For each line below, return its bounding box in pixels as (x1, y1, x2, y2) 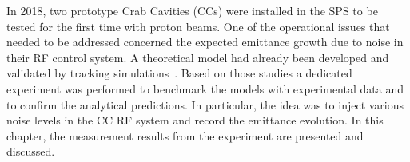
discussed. (6, 143, 55, 160)
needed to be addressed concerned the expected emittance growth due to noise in (6, 34, 404, 50)
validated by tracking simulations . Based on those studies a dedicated (6, 65, 352, 81)
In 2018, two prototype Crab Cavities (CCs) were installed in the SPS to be (6, 2, 378, 18)
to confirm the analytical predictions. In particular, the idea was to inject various (6, 96, 404, 113)
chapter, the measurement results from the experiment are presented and (6, 127, 364, 144)
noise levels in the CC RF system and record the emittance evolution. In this (6, 112, 384, 128)
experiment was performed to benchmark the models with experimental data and (6, 80, 404, 97)
